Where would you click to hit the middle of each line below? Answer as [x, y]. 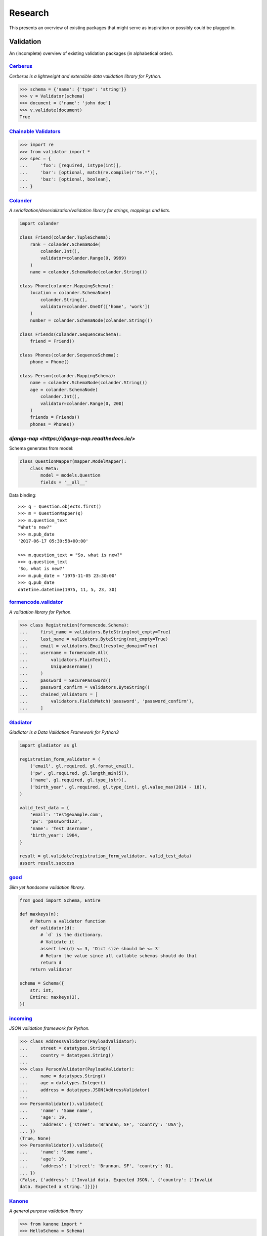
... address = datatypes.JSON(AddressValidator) [85, 1090]
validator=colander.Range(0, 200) [82, 403]
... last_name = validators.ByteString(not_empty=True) [94, 639]
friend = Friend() [52, 341]
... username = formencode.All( [64, 653]
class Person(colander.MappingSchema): [68, 375]
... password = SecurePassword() [65, 680]
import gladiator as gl [48, 746]
